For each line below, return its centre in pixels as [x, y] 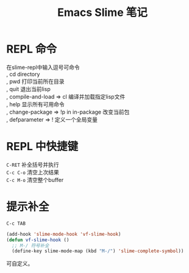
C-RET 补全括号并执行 [33, 164]
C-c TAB [16, 224]
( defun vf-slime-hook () [38, 240]
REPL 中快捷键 [42, 147]
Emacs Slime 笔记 [102, 13]
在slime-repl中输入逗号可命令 [43, 67]
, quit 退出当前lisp [28, 89]
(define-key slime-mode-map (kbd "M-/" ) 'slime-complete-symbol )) [98, 251]
